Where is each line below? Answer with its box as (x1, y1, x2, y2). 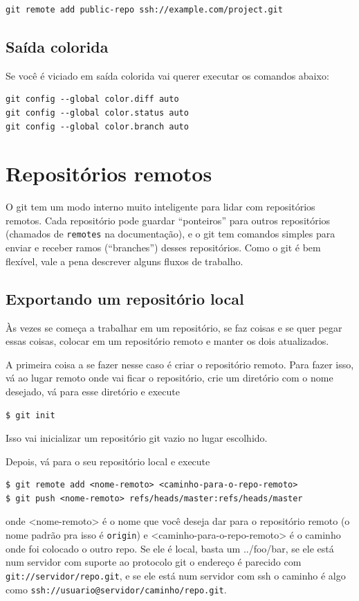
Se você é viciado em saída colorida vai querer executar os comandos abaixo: (6, 68, 329, 82)
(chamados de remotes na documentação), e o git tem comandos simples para (6, 226, 335, 241)
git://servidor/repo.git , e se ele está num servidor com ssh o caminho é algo (6, 568, 346, 582)
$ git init (6, 410, 55, 420)
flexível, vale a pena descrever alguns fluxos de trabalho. (6, 253, 243, 268)
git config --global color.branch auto (6, 121, 189, 132)
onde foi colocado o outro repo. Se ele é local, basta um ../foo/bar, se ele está (6, 541, 334, 555)
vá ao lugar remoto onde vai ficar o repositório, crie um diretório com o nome (6, 370, 333, 385)
